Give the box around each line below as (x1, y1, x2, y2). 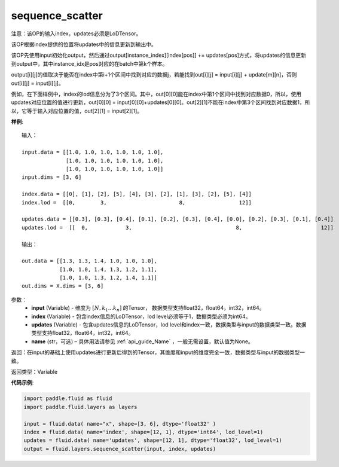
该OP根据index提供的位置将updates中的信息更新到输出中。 (11, 41, 157, 48)
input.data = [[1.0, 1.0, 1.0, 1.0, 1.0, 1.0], (22, 149, 164, 155)
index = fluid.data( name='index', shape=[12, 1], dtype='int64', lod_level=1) (23, 428, 264, 435)
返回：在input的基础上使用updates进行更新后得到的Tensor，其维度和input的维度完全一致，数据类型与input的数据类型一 (11, 349, 305, 356)
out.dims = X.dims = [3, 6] (22, 283, 104, 289)
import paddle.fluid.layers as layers (23, 404, 138, 410)
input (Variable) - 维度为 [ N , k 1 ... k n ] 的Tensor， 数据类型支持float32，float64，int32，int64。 (31, 304, 265, 313)
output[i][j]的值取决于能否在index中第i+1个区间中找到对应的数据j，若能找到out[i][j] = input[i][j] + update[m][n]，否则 (11, 71, 297, 78)
